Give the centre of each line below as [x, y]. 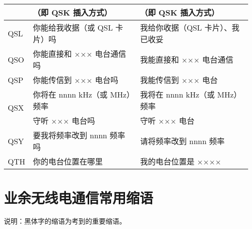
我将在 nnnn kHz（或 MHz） [191, 94]
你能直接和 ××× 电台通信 [80, 54]
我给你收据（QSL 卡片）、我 [190, 27]
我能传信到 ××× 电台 [179, 80]
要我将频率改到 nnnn [70, 135]
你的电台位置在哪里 [68, 161]
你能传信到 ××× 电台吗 [76, 80]
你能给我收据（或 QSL [73, 27]
